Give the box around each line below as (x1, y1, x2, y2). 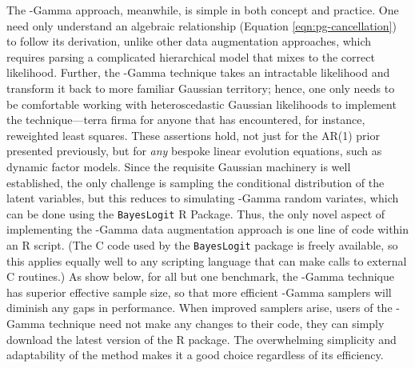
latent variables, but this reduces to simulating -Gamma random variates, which (6, 190, 399, 206)
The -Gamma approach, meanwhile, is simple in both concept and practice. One (6, 2, 399, 18)
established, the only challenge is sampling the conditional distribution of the (6, 174, 385, 190)
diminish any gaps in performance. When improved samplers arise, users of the (6, 299, 393, 316)
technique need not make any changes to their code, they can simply (48, 315, 385, 331)
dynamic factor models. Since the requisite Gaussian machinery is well (6, 158, 351, 174)
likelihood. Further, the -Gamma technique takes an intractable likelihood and (6, 64, 390, 81)
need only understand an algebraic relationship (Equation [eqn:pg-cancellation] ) (6, 17, 397, 34)
